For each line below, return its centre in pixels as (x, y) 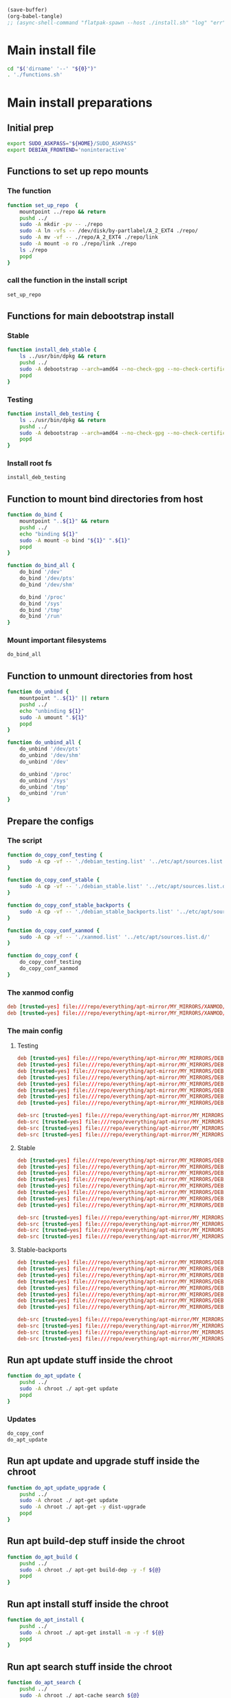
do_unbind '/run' (44, 793)
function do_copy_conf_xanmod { (53, 930)
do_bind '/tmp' (41, 610)
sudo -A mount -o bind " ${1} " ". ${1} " (75, 540)
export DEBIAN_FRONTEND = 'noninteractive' (67, 150)
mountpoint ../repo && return (63, 212)
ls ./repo (34, 250)
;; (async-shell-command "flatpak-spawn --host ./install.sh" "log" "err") (118, 23)
